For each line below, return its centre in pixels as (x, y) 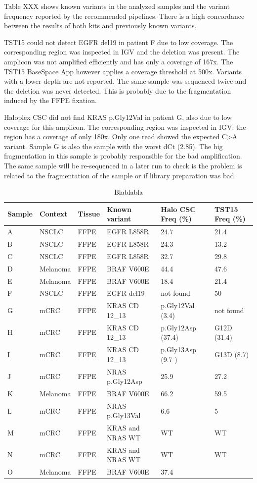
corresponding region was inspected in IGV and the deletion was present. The (122, 52)
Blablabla (128, 192)
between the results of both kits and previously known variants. (100, 26)
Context (53, 214)
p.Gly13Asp (179, 349)
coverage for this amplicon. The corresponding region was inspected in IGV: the (125, 127)
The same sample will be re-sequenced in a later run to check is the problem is (123, 165)
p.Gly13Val (124, 415)
